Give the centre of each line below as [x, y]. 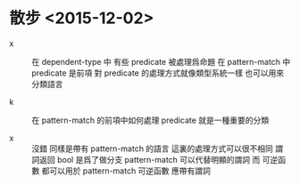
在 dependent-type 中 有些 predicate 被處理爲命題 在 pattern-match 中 [161, 61]
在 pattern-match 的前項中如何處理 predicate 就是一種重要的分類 [150, 120]
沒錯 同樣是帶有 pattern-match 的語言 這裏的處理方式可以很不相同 [153, 149]
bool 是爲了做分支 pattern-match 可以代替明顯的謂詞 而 [158, 159]
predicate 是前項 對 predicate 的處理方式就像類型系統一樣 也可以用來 [158, 73]
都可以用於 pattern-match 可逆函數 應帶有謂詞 [126, 171]
